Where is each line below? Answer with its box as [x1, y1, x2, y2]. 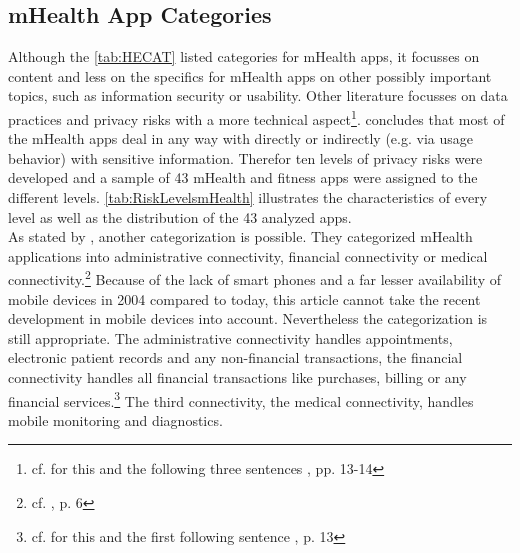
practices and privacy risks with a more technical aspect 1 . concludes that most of [8, 105, 505, 129]
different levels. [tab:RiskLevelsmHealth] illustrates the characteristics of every [8, 187, 488, 208]
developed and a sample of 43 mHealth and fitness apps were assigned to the [8, 167, 478, 188]
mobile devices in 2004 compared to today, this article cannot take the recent [8, 288, 481, 309]
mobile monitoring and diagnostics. [8, 409, 223, 430]
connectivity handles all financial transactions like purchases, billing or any [8, 367, 467, 388]
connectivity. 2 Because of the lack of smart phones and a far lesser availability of [8, 266, 502, 290]
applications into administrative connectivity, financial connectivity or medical [8, 245, 488, 266]
